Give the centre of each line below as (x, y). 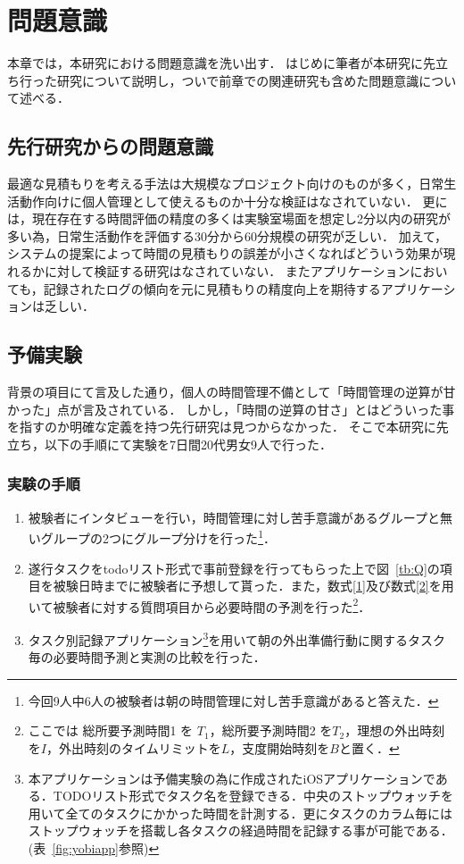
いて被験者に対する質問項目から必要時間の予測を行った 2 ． (199, 605)
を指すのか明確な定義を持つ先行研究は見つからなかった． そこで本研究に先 (228, 427)
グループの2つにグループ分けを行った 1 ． (158, 537)
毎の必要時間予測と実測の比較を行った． (147, 657)
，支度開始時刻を (280, 747)
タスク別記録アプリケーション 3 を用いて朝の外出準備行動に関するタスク (236, 638)
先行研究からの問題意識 (110, 146)
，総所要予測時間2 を (271, 730)
